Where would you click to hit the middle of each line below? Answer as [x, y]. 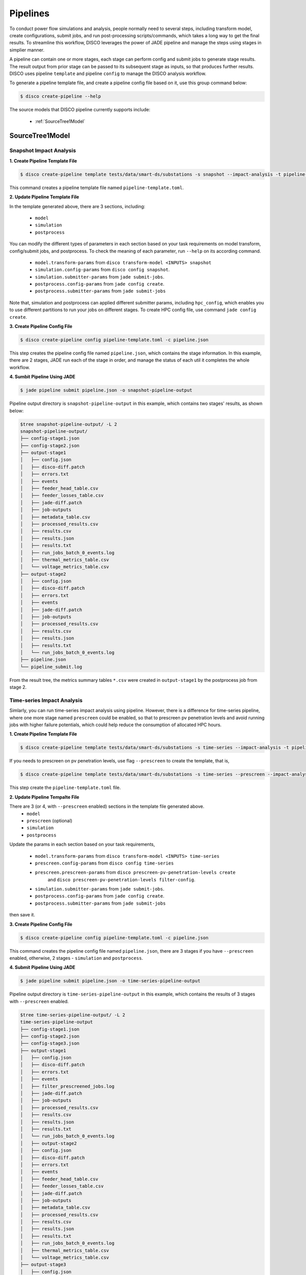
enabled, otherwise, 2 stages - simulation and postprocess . [76, 958]
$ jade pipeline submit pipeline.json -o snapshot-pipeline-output [106, 390]
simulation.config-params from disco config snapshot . [103, 270]
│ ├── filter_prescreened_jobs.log [67, 1086]
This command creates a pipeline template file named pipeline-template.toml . [97, 187]
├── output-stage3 [43, 1265]
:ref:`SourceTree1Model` [60, 121]
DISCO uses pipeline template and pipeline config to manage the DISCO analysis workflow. [108, 73]
